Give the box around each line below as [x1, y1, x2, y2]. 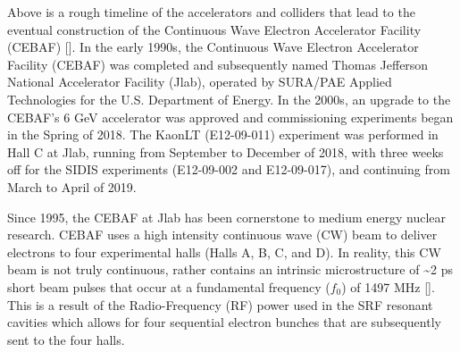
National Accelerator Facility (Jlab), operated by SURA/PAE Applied [7, 72, 392, 91]
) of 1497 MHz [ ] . [341, 277, 435, 296]
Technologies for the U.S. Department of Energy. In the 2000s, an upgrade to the [7, 89, 451, 108]
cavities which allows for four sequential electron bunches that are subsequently [7, 313, 441, 331]
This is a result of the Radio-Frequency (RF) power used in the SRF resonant [7, 295, 433, 314]
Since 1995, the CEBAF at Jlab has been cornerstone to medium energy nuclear [7, 207, 447, 226]
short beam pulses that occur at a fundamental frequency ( [7, 277, 330, 296]
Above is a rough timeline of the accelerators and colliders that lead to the [7, 3, 415, 21]
